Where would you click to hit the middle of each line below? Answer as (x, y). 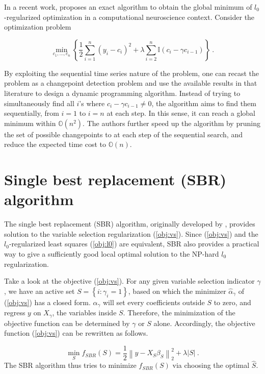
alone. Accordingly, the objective (204, 323)
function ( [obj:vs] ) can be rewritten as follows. (76, 333)
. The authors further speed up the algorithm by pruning (171, 123)
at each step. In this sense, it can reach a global (181, 113)
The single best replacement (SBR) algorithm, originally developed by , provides (130, 224)
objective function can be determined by (67, 323)
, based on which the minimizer (177, 291)
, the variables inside (84, 313)
